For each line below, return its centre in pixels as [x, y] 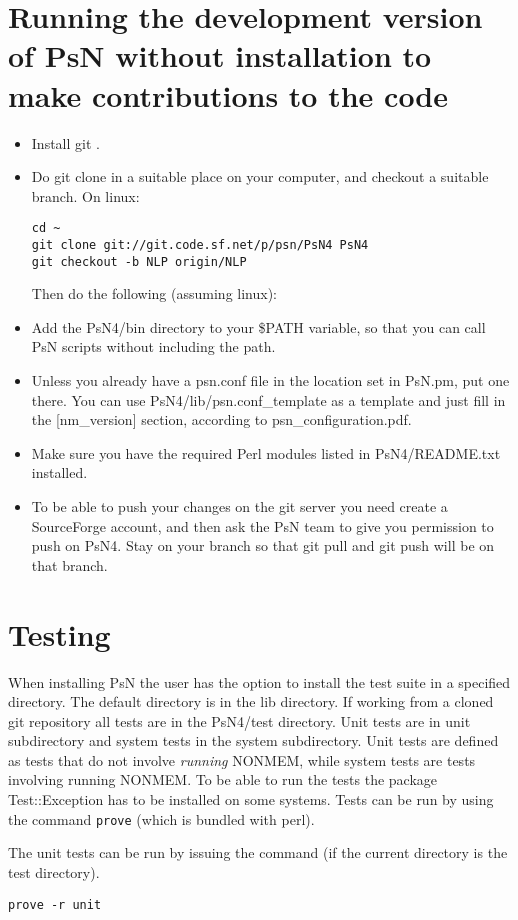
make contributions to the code [228, 94]
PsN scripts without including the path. [153, 346]
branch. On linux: [85, 195]
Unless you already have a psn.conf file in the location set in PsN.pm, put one [270, 380]
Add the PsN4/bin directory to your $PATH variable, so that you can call [258, 326]
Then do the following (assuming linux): [154, 293]
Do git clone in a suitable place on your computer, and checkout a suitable [260, 176]
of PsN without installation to [220, 55]
